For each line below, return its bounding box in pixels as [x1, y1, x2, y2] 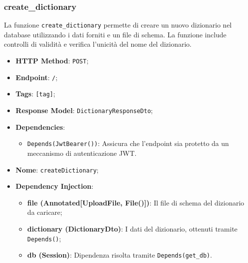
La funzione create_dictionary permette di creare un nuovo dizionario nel [4, 20, 232, 30]
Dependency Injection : [15, 181, 93, 191]
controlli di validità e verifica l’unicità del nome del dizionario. [4, 39, 192, 49]
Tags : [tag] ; [15, 88, 56, 99]
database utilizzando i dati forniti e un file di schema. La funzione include [4, 29, 226, 39]
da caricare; [27, 207, 62, 217]
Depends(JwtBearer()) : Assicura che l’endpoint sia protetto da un [27, 138, 229, 148]
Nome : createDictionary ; [15, 164, 99, 175]
